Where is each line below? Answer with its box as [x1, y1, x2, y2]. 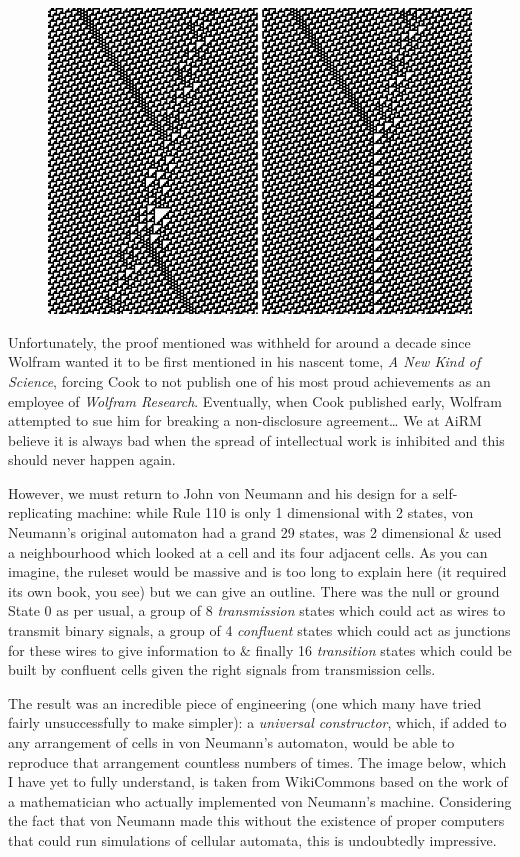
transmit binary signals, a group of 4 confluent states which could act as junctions [8, 620, 511, 641]
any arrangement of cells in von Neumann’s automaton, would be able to [8, 732, 455, 752]
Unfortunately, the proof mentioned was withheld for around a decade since [8, 331, 471, 352]
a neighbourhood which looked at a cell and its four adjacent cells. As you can [8, 541, 488, 562]
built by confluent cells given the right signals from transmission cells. [8, 659, 436, 680]
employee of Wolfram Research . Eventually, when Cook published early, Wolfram [8, 390, 502, 411]
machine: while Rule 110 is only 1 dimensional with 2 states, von [77, 502, 474, 523]
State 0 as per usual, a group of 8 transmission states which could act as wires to [8, 600, 506, 621]
